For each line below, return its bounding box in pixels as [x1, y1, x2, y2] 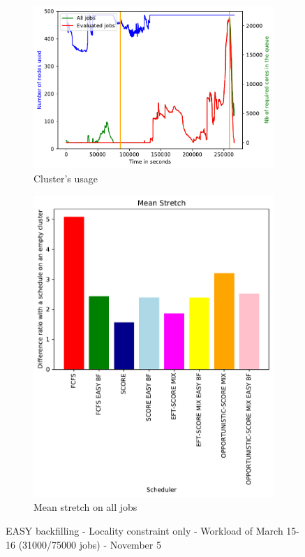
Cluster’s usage [34, 171, 98, 185]
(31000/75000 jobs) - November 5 [18, 537, 161, 551]
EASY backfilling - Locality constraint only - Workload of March [6, 523, 283, 537]
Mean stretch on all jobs [34, 500, 137, 514]
